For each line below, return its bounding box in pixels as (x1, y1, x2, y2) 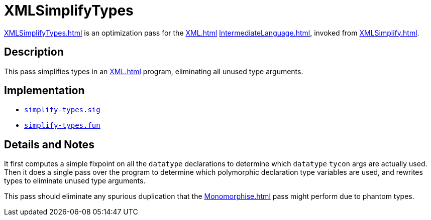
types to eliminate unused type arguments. (4, 176, 146, 185)
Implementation (4, 84, 85, 97)
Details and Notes (4, 138, 94, 151)
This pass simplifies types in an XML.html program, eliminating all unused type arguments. (4, 67, 303, 76)
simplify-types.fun (24, 121, 100, 130)
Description (4, 46, 64, 59)
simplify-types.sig (24, 106, 100, 114)
